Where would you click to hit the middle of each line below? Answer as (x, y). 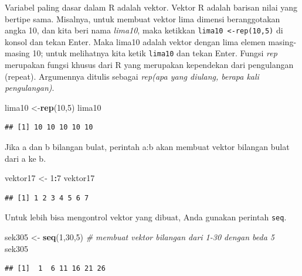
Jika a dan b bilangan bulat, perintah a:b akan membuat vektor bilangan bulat (147, 147)
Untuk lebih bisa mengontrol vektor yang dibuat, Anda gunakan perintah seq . (146, 217)
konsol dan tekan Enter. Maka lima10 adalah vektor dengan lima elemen (135, 41)
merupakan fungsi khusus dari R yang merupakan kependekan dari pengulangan (149, 65)
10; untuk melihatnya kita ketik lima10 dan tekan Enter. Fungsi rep (155, 53)
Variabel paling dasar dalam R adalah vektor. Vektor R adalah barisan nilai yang (151, 7)
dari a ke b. (26, 158)
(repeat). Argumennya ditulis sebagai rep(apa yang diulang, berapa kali (132, 76)
